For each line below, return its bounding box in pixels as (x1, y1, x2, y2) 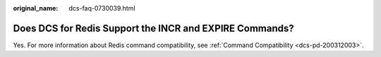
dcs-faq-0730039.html (68, 4, 135, 12)
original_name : (13, 4, 59, 12)
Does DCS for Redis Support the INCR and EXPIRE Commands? (13, 22, 294, 34)
